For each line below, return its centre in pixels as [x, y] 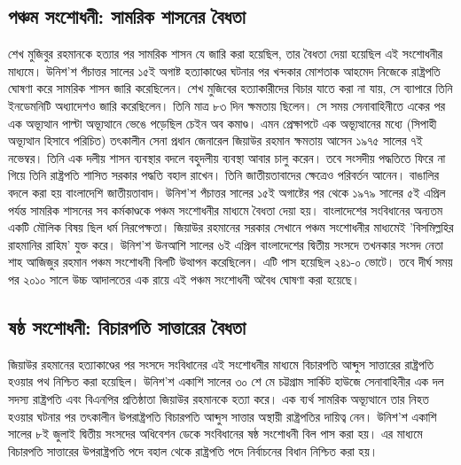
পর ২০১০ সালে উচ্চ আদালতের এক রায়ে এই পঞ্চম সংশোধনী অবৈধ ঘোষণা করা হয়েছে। [184, 279]
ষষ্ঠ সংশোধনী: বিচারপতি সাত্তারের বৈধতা [127, 326]
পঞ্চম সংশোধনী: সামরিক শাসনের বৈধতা [127, 16]
